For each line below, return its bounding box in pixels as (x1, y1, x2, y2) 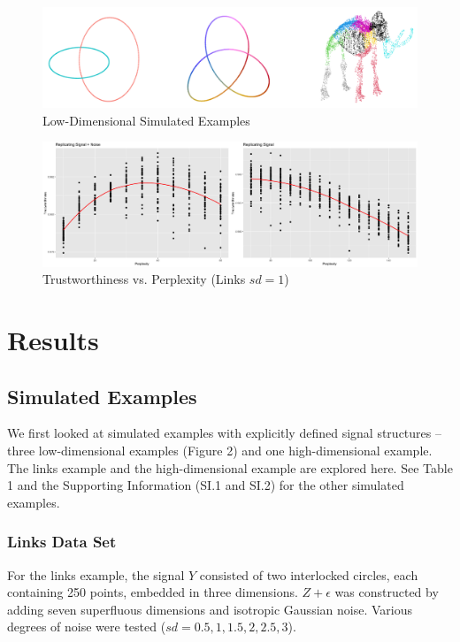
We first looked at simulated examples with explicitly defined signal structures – (7, 424, 441, 442)
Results (7, 322, 99, 358)
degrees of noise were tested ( (7, 617, 166, 636)
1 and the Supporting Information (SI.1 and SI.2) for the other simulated (7, 476, 404, 494)
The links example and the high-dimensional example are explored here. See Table (7, 458, 453, 477)
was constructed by (334, 583, 439, 601)
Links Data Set (7, 531, 117, 553)
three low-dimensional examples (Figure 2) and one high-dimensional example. (7, 441, 433, 460)
